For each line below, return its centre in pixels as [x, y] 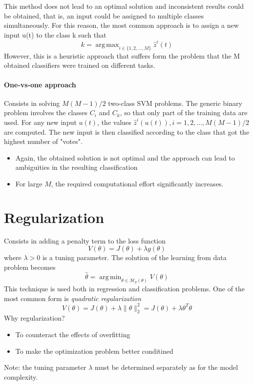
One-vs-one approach [40, 84]
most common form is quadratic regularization [73, 298]
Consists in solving [32, 103]
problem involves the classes [46, 112]
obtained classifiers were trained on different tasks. [80, 65]
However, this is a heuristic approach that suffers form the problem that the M [122, 55]
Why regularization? [34, 318]
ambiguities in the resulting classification [76, 167]
